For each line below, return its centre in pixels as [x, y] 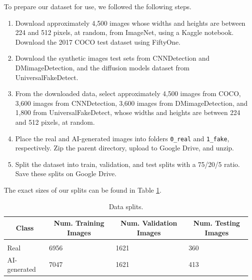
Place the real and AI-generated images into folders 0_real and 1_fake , [122, 138]
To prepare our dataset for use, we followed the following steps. [98, 6]
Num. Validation [149, 223]
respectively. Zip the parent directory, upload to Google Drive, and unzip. [125, 148]
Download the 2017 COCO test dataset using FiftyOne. [98, 41]
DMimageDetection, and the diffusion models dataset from [102, 67]
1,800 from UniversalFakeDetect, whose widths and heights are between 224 [128, 112]
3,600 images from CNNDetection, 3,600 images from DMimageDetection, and [131, 103]
